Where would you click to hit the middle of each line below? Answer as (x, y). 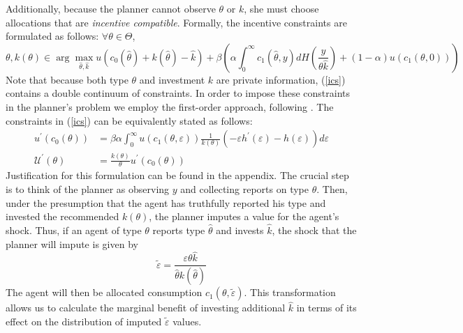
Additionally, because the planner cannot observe (111, 8)
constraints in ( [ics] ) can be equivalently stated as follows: (129, 120)
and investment (172, 79)
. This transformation (290, 292)
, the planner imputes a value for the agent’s (244, 216)
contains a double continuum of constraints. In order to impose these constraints (178, 93)
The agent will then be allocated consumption (104, 292)
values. (187, 322)
